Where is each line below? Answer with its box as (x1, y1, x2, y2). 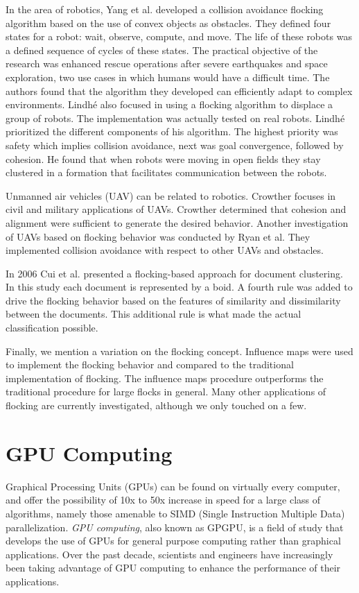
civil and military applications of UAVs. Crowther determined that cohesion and (6, 202, 347, 216)
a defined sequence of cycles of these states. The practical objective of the (6, 42, 318, 57)
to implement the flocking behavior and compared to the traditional (6, 357, 294, 372)
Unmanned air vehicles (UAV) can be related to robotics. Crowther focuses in (6, 188, 336, 203)
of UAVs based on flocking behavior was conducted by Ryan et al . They (6, 229, 310, 243)
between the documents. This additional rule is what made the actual (6, 307, 301, 321)
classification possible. (6, 320, 98, 335)
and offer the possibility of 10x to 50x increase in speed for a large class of (6, 492, 321, 507)
